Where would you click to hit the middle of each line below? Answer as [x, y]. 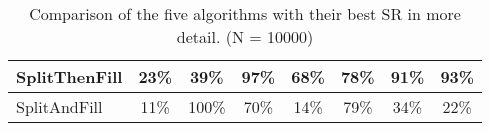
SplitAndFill [59, 106]
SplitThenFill [69, 76]
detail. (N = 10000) [245, 36]
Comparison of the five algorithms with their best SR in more [245, 13]
